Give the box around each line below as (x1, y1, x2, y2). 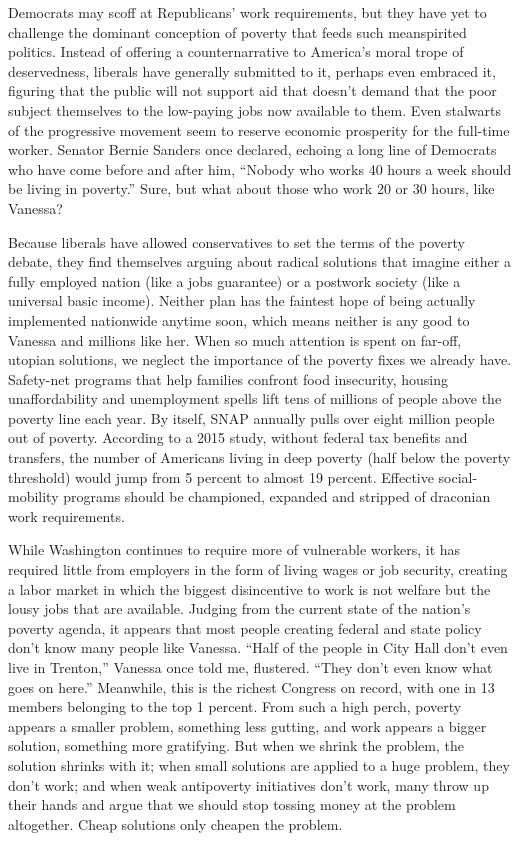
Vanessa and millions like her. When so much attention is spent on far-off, (8, 329, 462, 350)
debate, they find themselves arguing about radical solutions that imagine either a (8, 251, 511, 272)
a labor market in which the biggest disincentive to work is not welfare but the (8, 578, 491, 599)
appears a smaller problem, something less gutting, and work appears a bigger (8, 715, 487, 736)
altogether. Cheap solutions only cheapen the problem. (8, 813, 343, 834)
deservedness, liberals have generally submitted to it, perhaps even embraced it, (8, 60, 496, 81)
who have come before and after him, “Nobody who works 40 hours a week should (8, 158, 512, 179)
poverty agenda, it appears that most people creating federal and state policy (8, 617, 482, 638)
